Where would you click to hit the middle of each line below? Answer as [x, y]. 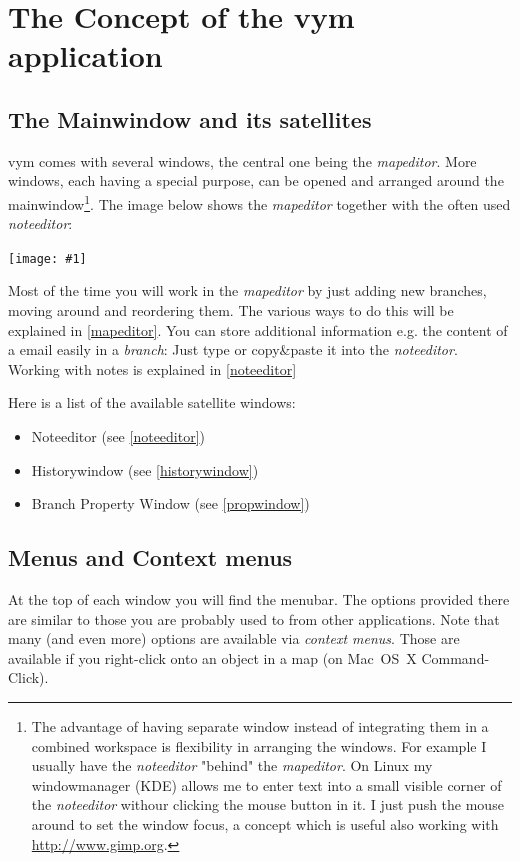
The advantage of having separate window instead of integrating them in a [260, 725]
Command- [455, 657]
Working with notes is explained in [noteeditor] [152, 368]
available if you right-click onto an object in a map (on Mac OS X [212, 657]
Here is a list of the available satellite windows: [152, 402]
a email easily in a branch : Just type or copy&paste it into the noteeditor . [233, 349]
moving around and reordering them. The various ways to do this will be [231, 310]
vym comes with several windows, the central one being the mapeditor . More [242, 160]
